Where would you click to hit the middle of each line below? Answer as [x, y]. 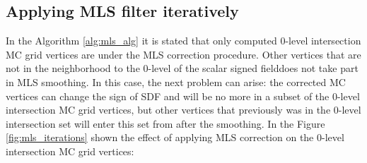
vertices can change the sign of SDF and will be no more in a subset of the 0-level [183, 96]
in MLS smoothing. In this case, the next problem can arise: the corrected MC [176, 81]
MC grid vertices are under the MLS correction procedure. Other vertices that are [183, 54]
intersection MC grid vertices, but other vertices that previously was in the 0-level [183, 110]
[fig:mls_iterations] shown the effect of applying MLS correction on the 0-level [175, 137]
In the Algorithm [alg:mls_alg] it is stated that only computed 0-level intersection [183, 41]
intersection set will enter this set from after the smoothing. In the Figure [165, 123]
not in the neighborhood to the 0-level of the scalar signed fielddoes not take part [182, 68]
